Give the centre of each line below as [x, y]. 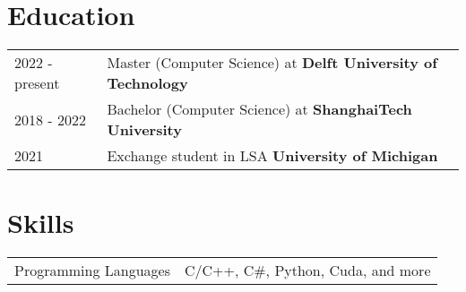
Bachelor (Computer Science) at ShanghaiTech [259, 109]
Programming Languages [92, 271]
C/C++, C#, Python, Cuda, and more [307, 271]
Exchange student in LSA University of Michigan [272, 156]
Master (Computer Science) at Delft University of [272, 63]
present [37, 83]
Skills [41, 223]
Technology [147, 83]
